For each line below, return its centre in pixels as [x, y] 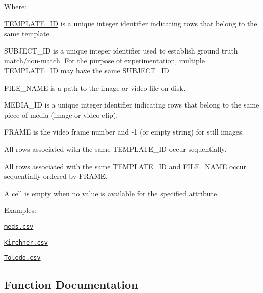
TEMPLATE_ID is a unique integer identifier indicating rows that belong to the [131, 23]
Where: [15, 6]
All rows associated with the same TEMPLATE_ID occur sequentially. [115, 149]
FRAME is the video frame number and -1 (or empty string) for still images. [124, 132]
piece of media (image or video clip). [61, 114]
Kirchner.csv [26, 242]
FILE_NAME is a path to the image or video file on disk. [95, 87]
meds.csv [19, 227]
